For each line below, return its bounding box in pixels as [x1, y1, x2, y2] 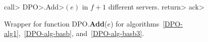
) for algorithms [110, 18, 160, 28]
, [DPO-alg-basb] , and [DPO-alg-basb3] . [18, 28, 144, 38]
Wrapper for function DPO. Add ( [4, 18, 108, 28]
